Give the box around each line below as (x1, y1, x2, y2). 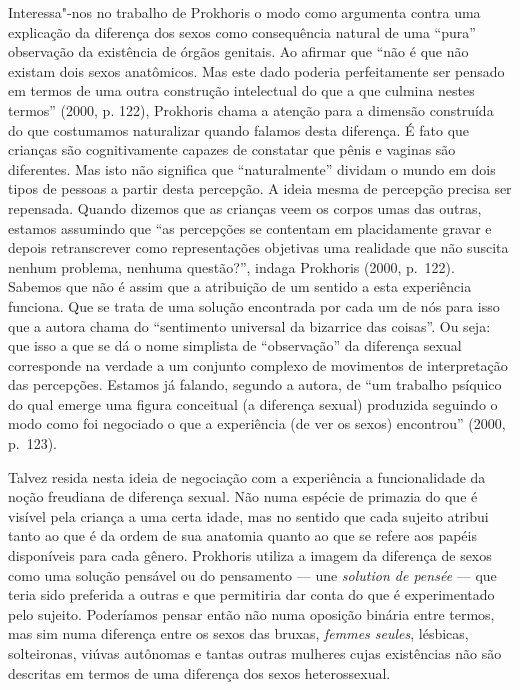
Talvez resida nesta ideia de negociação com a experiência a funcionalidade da (8, 466, 486, 487)
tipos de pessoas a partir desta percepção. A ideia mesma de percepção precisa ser (8, 178, 512, 199)
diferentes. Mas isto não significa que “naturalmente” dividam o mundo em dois (8, 158, 496, 179)
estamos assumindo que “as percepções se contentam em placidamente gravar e (8, 217, 492, 238)
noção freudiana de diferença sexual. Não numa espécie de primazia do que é (8, 486, 478, 507)
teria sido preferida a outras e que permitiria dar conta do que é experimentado (8, 584, 495, 605)
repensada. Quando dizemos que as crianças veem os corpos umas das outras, (8, 197, 482, 218)
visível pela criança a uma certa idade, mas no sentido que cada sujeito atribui (8, 505, 489, 526)
